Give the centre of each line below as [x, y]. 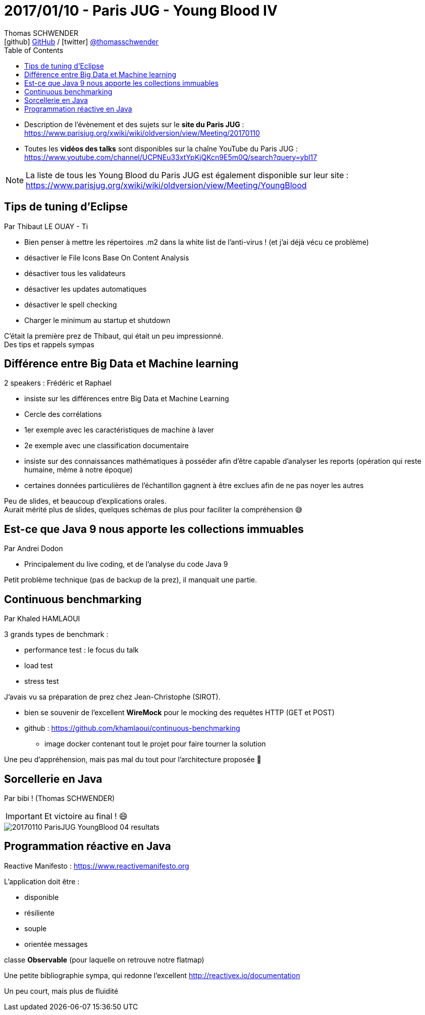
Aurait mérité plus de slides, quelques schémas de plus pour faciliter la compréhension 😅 [153, 510]
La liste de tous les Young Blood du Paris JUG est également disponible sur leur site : [187, 175]
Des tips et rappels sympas [49, 344]
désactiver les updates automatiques [86, 289]
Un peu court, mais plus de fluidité [61, 991]
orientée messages [56, 944]
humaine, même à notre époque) [78, 470]
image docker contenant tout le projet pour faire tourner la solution [155, 744]
